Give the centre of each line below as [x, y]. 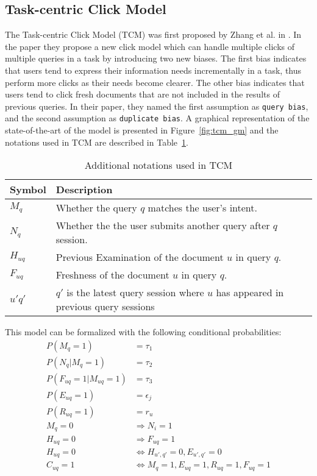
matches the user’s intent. [202, 208]
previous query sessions [105, 307]
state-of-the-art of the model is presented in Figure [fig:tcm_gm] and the [142, 130]
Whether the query [96, 208]
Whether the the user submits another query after [163, 226]
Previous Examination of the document [140, 257]
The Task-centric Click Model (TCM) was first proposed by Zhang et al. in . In [153, 34]
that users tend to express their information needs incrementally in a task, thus [153, 70]
